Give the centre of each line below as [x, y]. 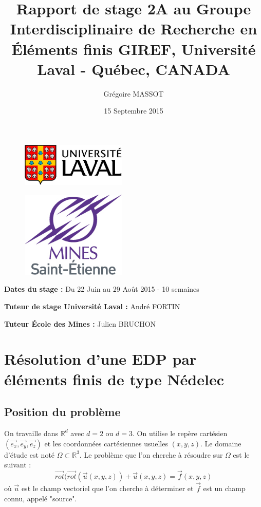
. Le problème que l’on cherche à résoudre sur [151, 454]
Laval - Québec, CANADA [134, 69]
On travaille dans [31, 433]
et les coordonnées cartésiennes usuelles [106, 443]
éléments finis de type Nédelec [114, 379]
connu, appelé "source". [41, 498]
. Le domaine [221, 443]
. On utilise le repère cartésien [180, 433]
